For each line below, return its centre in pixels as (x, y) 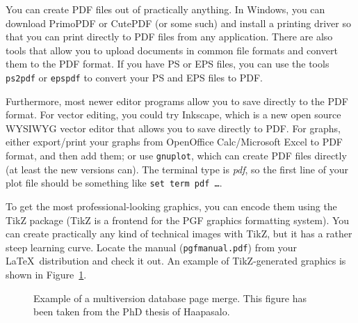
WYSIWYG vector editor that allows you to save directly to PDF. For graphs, (173, 128)
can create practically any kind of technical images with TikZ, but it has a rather (179, 234)
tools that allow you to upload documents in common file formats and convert (172, 50)
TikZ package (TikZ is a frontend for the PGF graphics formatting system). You (178, 220)
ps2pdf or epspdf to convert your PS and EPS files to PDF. (135, 77)
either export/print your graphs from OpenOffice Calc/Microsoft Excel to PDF (174, 142)
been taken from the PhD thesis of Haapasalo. (132, 312)
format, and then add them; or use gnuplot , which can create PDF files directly (176, 155)
